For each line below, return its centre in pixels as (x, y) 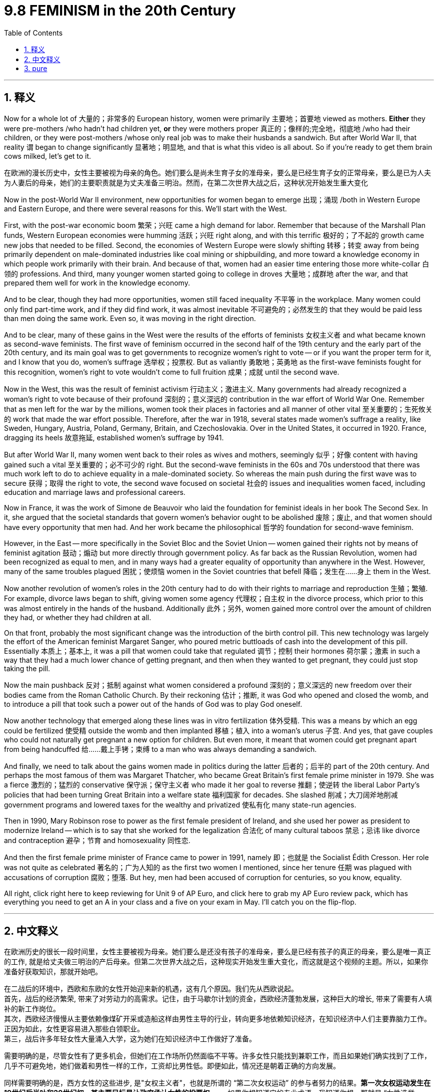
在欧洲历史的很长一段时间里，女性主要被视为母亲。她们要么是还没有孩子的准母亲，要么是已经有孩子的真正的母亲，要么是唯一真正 (217, 952)
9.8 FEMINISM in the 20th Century (120, 11)
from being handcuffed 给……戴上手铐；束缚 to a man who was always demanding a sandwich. (160, 749)
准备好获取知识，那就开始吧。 (53, 972)
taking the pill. (27, 668)
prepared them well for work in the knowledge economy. (97, 283)
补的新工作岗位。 (32, 1009)
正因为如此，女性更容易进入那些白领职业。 (74, 1029)
